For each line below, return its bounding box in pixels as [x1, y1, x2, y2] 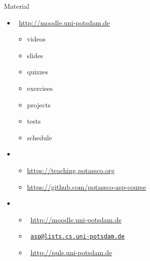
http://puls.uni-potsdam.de [30, 247, 112, 257]
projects [27, 99, 51, 109]
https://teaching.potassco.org [27, 165, 115, 175]
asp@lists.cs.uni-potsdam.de [30, 233, 125, 240]
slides [27, 50, 43, 60]
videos [27, 34, 46, 44]
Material [4, 1, 29, 11]
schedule [27, 132, 52, 142]
